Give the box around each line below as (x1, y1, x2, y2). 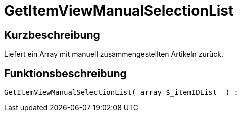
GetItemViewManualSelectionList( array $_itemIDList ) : (4, 88, 238, 97)
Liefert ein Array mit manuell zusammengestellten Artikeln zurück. (4, 50, 224, 59)
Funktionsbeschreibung (4, 67, 127, 80)
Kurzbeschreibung (4, 28, 100, 41)
